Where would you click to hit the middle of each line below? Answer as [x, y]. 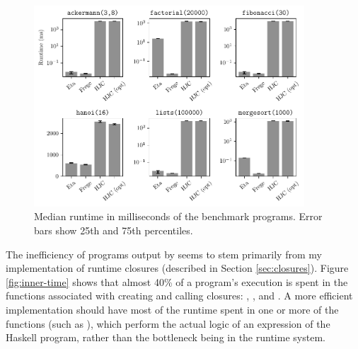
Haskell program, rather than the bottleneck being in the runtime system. [166, 337]
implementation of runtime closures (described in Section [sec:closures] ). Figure [177, 268]
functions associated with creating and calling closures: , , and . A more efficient [179, 296]
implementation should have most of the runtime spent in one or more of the [172, 310]
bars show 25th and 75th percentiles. [114, 230]
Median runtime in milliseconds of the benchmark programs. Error [178, 216]
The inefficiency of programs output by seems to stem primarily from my [164, 254]
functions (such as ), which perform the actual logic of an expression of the [168, 323]
